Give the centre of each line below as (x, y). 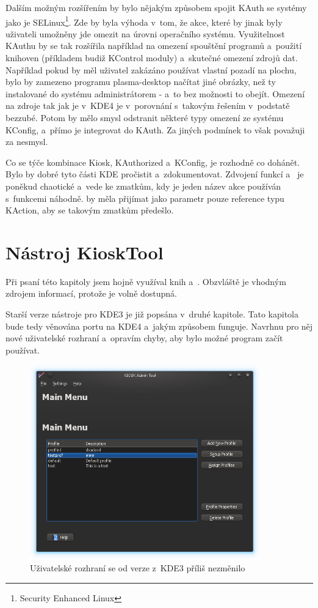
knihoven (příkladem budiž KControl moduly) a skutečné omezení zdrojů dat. (152, 58)
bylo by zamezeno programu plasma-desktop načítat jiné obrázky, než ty (141, 82)
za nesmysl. (27, 142)
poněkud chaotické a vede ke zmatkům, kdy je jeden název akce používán (143, 186)
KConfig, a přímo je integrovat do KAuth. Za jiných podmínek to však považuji (155, 129)
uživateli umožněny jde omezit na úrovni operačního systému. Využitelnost (145, 33)
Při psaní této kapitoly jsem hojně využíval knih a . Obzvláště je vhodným (146, 281)
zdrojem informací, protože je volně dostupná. (91, 293)
